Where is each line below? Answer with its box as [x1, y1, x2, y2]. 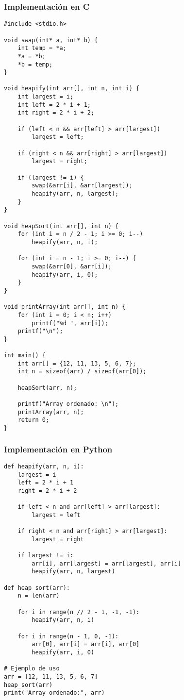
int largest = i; [17, 93, 74, 100]
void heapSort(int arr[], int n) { [4, 222, 119, 230]
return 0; [17, 417, 50, 424]
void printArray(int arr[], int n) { [4, 303, 126, 311]
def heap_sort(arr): [4, 584, 70, 591]
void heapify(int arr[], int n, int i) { [4, 85, 140, 92]
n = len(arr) [17, 592, 60, 600]
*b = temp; [17, 61, 53, 68]
